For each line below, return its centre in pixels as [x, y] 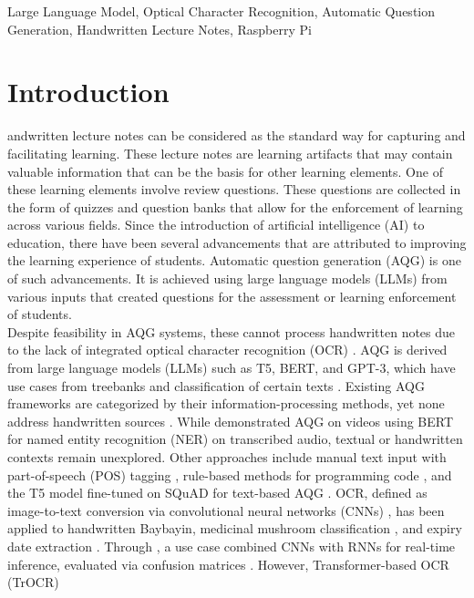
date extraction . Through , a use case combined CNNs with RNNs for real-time [232, 546]
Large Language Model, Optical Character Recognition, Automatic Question [222, 11]
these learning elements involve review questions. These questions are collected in [234, 189]
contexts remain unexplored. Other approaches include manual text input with [227, 457]
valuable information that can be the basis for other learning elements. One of [225, 171]
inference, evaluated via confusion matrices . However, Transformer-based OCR [228, 564]
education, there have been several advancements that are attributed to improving [237, 242]
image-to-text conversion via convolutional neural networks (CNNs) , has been [226, 510]
